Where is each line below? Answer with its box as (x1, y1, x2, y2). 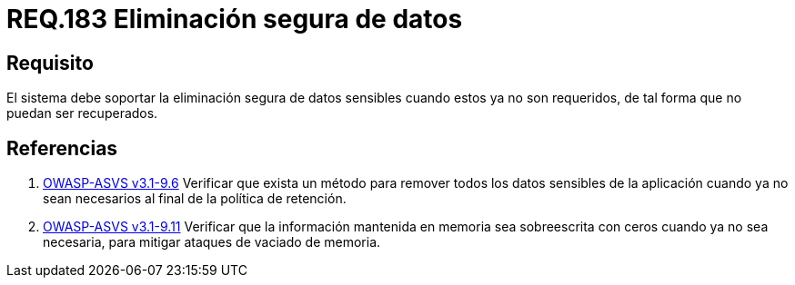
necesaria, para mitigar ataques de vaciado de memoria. (43, 234, 381, 251)
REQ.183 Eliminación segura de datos (6, 4, 463, 34)
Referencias (6, 136, 118, 160)
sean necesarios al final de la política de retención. (43, 191, 347, 207)
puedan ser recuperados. (6, 105, 158, 122)
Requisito (6, 51, 94, 74)
